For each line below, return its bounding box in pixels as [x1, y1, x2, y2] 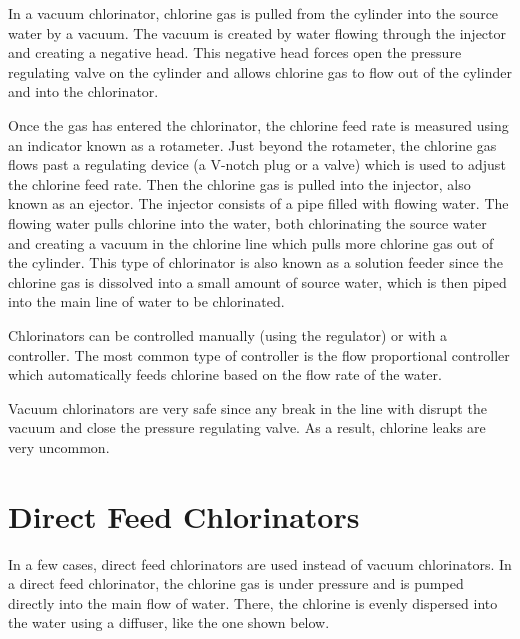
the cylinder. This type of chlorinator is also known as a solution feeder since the [8, 252, 503, 273]
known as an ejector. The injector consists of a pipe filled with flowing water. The [8, 193, 509, 214]
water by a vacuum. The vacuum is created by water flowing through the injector [8, 22, 507, 43]
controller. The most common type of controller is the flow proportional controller [8, 344, 510, 365]
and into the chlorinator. [8, 81, 159, 102]
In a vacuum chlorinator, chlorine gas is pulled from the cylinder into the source [8, 3, 499, 23]
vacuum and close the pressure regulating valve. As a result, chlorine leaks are [8, 417, 486, 438]
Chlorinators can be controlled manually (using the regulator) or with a [8, 324, 448, 345]
